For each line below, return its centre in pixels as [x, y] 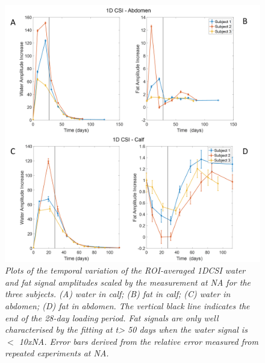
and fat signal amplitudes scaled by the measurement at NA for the [128, 282]
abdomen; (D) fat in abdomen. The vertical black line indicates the [127, 306]
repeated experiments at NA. [57, 353]
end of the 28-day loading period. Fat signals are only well [112, 317]
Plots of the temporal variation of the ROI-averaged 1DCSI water [125, 270]
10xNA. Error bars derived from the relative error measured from [139, 341]
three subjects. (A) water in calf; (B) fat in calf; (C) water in [118, 294]
